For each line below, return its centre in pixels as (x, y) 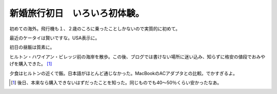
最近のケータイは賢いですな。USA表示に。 (55, 38)
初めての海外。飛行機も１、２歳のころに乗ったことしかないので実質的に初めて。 (95, 29)
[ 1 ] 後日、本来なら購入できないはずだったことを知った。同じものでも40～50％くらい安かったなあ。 (116, 82)
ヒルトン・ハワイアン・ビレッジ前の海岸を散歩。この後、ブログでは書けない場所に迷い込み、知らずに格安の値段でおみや (137, 57)
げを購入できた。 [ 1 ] (31, 64)
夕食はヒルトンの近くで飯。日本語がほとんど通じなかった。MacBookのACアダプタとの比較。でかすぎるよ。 (124, 73)
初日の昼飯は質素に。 (32, 47)
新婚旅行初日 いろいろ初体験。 (77, 13)
